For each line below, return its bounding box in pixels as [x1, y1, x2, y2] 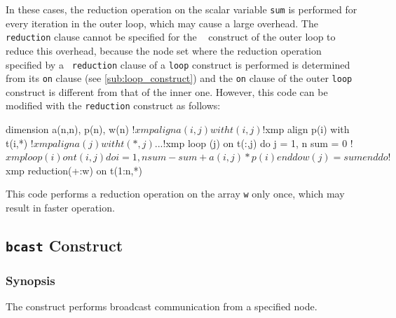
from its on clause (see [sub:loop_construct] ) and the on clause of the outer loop [6, 71, 353, 85]
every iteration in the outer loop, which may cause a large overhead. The [6, 15, 318, 30]
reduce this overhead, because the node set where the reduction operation [6, 43, 322, 57]
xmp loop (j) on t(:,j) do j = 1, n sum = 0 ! [165, 135, 353, 150]
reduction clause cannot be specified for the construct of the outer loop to [6, 29, 336, 44]
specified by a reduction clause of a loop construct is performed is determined [6, 57, 350, 71]
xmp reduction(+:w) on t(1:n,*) [6, 163, 142, 177]
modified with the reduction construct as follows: [6, 98, 221, 113]
